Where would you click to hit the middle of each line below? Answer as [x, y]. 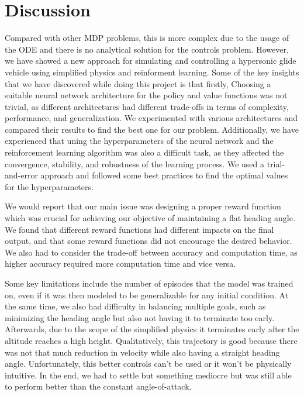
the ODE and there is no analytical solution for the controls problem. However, [147, 49]
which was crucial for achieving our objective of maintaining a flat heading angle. [150, 218]
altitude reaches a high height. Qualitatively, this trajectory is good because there [151, 340]
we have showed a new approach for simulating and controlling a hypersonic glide [151, 61]
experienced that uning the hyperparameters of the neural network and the [139, 141]
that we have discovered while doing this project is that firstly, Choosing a [138, 83]
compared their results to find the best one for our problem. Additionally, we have [152, 129]
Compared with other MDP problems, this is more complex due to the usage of [147, 38]
